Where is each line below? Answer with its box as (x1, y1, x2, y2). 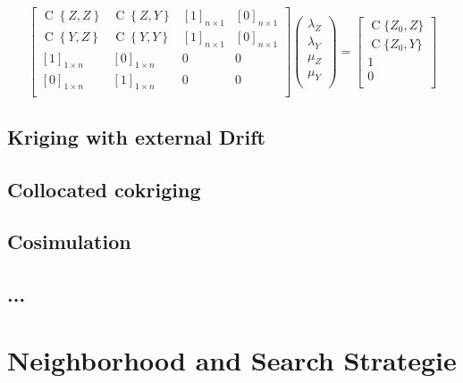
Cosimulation (7, 228, 131, 255)
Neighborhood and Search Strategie (7, 341, 457, 378)
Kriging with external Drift (7, 122, 265, 150)
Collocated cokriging (7, 175, 201, 203)
